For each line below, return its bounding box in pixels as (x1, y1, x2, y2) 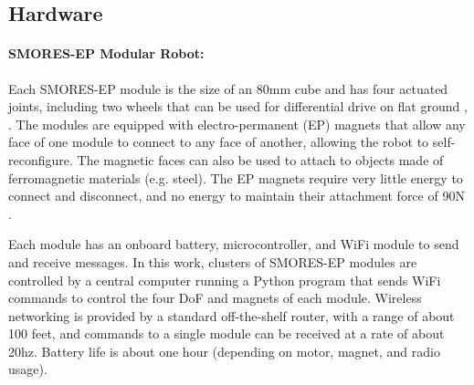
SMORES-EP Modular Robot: (8, 44, 205, 63)
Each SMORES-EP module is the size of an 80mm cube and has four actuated (8, 78, 448, 98)
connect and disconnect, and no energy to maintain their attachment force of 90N (8, 186, 465, 205)
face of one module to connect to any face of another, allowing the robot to (8, 132, 429, 151)
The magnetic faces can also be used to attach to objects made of (77, 150, 444, 169)
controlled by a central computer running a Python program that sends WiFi (8, 270, 441, 289)
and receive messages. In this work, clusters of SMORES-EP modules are (8, 252, 417, 271)
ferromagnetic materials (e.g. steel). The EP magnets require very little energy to (8, 168, 463, 187)
